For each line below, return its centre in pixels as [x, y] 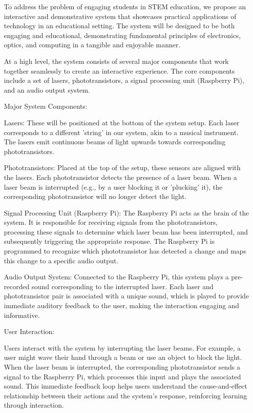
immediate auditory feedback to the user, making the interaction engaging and [122, 305]
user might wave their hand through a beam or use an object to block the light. [123, 357]
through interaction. [34, 405]
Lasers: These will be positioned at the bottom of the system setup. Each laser [122, 122]
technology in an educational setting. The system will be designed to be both [119, 26]
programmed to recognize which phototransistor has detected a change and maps [125, 251]
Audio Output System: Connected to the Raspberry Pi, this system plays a [116, 277]
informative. [22, 315]
